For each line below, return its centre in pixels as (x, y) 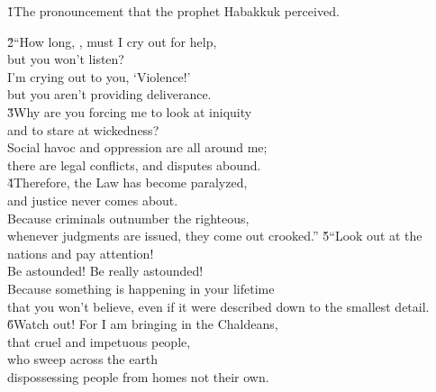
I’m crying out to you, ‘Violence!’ (99, 76)
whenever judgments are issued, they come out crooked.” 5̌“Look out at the (215, 236)
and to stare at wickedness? (83, 129)
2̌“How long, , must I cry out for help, (112, 41)
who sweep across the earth (83, 359)
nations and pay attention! (81, 253)
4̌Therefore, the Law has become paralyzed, (127, 182)
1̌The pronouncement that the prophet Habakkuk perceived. (173, 11)
